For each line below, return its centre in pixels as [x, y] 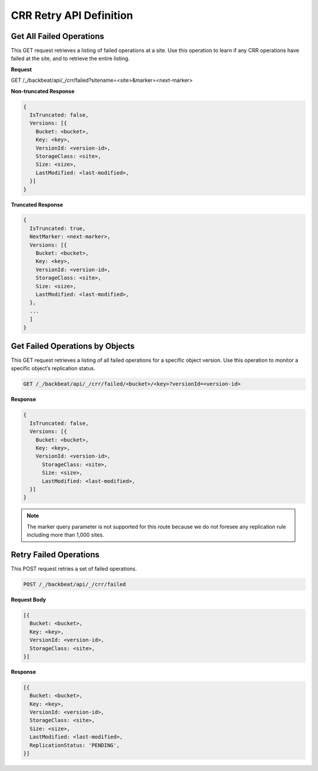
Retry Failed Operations [55, 554]
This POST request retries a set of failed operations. [74, 568]
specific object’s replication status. [53, 368]
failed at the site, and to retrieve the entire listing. [70, 58]
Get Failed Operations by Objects [73, 346]
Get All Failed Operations [57, 36]
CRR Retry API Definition [72, 15]
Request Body [29, 599]
